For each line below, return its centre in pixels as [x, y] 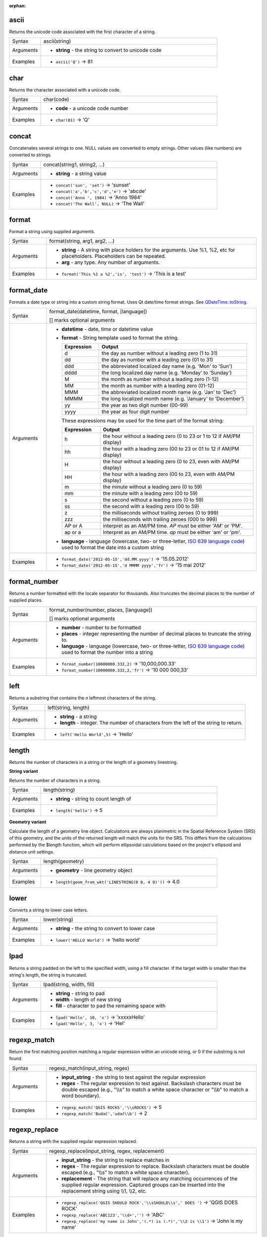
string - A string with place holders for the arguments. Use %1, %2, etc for [148, 250]
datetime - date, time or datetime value [107, 329]
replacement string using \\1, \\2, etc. [104, 1191]
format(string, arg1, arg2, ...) [82, 241]
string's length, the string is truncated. [48, 975]
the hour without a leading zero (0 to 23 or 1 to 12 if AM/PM [172, 436]
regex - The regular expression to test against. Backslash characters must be [152, 1083]
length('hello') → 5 [79, 810]
